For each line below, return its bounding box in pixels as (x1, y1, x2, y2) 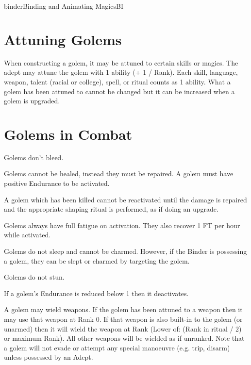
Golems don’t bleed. (4, 152, 64, 162)
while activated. (4, 230, 51, 240)
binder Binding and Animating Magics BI (4, 1, 123, 11)
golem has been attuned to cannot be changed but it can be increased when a (4, 86, 235, 96)
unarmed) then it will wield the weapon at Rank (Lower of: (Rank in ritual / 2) (4, 323, 242, 333)
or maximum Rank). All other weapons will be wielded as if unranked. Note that (4, 333, 245, 343)
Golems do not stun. (4, 272, 65, 282)
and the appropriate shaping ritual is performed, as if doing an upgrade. (4, 204, 218, 214)
